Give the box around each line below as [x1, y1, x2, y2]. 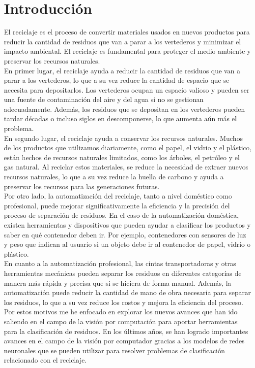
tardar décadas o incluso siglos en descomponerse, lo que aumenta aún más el [4, 113, 237, 124]
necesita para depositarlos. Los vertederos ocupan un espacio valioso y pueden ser [4, 84, 250, 95]
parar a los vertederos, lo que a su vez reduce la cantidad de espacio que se [4, 75, 229, 85]
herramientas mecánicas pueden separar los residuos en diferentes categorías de [4, 268, 242, 278]
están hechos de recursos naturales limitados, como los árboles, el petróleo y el [4, 152, 240, 162]
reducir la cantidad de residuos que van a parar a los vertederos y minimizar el [4, 36, 241, 46]
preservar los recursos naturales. [4, 55, 100, 66]
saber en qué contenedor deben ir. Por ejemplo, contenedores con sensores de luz [4, 229, 246, 239]
